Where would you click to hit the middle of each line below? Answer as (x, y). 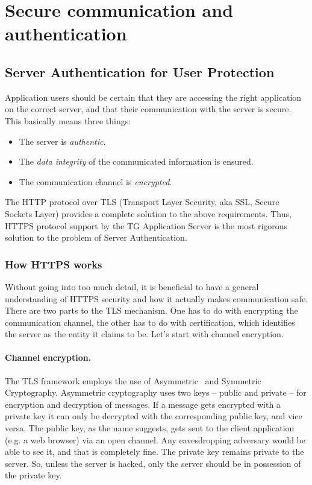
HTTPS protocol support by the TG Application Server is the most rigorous (146, 225)
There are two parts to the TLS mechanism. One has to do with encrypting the (151, 310)
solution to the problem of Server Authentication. (96, 237)
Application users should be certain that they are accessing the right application (153, 97)
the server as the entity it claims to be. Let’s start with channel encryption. (144, 334)
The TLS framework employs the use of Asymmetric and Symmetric (133, 380)
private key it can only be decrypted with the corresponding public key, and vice (154, 416)
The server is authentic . (62, 141)
